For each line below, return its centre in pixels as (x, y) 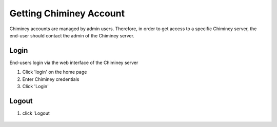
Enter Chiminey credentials (51, 79)
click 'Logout (36, 113)
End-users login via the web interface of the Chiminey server (74, 62)
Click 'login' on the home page (55, 72)
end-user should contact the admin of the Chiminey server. (72, 35)
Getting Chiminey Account (67, 13)
